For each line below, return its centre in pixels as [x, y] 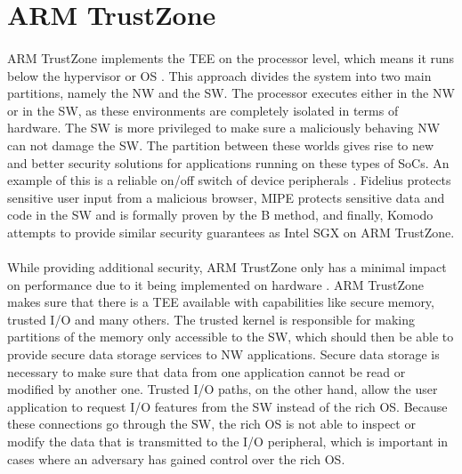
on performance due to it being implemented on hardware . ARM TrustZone [215, 284]
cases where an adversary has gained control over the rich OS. [176, 458]
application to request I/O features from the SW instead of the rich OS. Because [227, 406]
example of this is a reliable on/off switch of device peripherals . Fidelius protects [229, 180]
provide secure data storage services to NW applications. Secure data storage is [223, 354]
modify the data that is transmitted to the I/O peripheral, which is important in [228, 442]
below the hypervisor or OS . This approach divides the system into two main [219, 75]
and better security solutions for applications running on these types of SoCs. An [228, 162]
